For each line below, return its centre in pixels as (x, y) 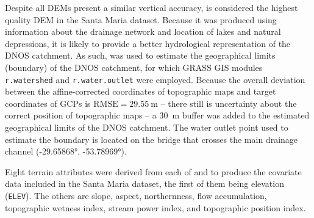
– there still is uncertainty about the (229, 103)
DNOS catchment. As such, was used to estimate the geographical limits (140, 55)
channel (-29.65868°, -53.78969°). (66, 151)
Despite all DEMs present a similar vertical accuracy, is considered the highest (152, 7)
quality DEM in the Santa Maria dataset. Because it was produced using (141, 19)
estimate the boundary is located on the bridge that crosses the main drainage (152, 139)
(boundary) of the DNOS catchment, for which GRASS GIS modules (134, 67)
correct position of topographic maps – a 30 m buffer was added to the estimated (157, 115)
